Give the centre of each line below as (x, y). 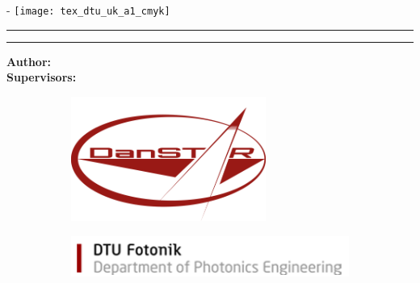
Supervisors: (42, 77)
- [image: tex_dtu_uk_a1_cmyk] (88, 10)
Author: (29, 61)
